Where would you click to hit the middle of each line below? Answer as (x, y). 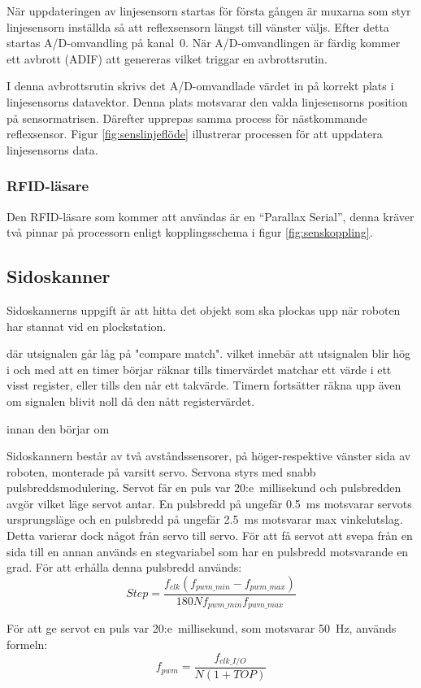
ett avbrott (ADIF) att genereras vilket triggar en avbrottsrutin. (167, 58)
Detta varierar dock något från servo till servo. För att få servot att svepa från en (210, 536)
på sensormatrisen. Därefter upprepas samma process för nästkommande (187, 118)
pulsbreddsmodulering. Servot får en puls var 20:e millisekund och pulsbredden (204, 488)
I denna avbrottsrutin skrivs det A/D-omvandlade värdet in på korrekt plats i (200, 86)
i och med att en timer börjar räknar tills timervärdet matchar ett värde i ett (199, 369)
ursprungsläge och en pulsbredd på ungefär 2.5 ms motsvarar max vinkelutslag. (205, 519)
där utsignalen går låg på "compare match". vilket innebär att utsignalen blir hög (208, 353)
